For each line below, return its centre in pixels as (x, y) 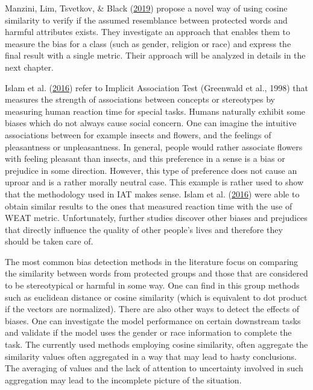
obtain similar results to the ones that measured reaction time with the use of (149, 206)
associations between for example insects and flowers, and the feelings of (138, 134)
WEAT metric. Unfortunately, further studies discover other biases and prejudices (156, 218)
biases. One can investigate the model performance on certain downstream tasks (153, 320)
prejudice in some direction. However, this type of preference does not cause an (151, 170)
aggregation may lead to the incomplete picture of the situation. (123, 379)
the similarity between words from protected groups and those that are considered (156, 273)
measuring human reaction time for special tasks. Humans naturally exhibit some (155, 111)
